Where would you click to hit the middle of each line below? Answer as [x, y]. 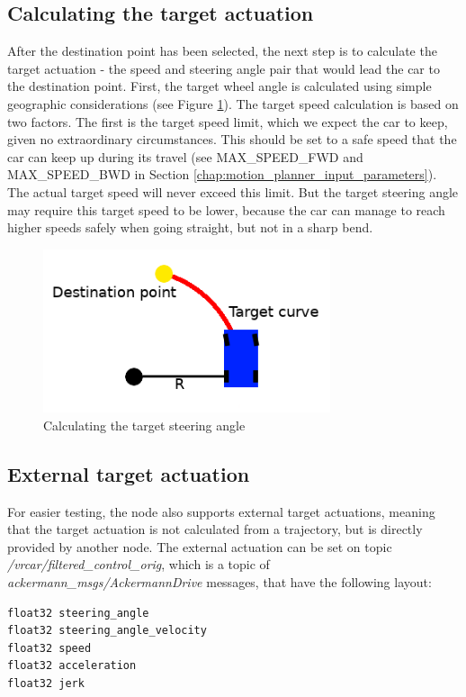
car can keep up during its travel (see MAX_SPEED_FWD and [185, 156]
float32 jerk [46, 683]
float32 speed [49, 648]
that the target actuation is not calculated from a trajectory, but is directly [215, 529]
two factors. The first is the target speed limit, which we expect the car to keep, [228, 121]
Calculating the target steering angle [144, 425]
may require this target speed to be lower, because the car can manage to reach [226, 209]
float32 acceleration [72, 666]
